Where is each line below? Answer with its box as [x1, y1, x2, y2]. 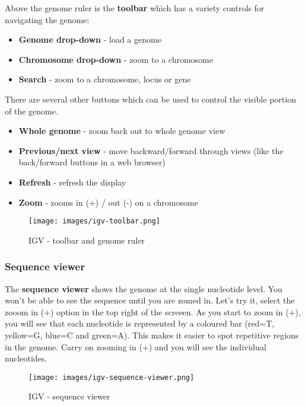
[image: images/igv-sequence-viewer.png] [28, 373, 195, 382]
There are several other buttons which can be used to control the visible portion [5, 92, 296, 105]
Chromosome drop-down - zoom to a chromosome [18, 53, 213, 65]
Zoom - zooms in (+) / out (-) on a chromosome [18, 196, 198, 208]
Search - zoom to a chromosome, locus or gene [18, 73, 191, 85]
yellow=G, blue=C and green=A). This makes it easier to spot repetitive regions [5, 328, 299, 341]
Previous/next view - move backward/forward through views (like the [18, 144, 284, 156]
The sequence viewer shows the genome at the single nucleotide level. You [5, 282, 282, 295]
